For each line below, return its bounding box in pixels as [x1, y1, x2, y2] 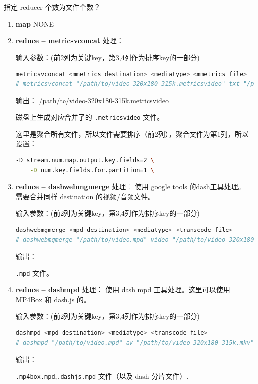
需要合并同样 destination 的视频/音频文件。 [15, 191, 155, 201]
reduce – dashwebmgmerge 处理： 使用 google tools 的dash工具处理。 [15, 181, 245, 192]
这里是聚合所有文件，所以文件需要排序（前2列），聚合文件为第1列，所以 [15, 128, 249, 139]
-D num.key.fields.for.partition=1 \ [30, 166, 155, 174]
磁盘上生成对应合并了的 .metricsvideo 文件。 [15, 112, 164, 122]
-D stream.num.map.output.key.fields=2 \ [15, 157, 155, 164]
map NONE [15, 18, 54, 29]
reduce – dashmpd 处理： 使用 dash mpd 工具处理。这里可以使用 [15, 284, 230, 295]
